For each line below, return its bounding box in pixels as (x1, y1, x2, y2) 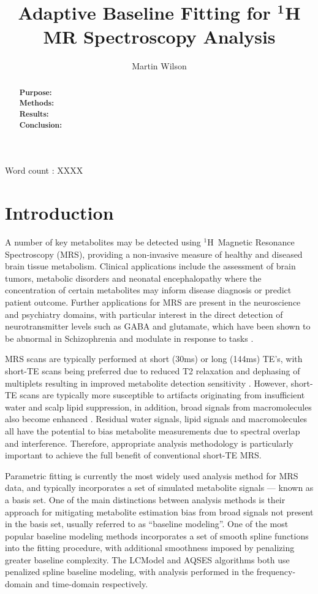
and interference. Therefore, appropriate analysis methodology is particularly (5, 436, 293, 449)
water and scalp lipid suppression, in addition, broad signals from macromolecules (5, 400, 312, 413)
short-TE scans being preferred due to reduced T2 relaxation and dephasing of (5, 364, 300, 377)
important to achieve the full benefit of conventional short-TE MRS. (5, 449, 262, 461)
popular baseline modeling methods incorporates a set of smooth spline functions (5, 529, 309, 542)
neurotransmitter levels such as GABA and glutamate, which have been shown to (5, 320, 311, 333)
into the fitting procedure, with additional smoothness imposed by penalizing (5, 541, 295, 554)
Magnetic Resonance (218, 236, 295, 249)
